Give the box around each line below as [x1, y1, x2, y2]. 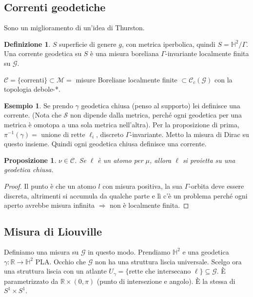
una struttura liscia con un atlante [4, 266, 107, 276]
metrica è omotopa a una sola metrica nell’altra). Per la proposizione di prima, [4, 119, 239, 129]
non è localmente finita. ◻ [110, 200, 189, 210]
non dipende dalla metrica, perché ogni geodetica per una [70, 110, 242, 120]
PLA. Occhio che [35, 256, 86, 266]
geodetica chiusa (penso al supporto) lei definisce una [81, 100, 240, 110]
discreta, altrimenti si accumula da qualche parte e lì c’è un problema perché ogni [4, 190, 248, 200]
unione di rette [41, 129, 85, 139]
